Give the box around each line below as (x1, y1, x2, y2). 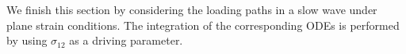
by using (6, 32, 48, 49)
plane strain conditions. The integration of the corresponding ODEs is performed (6, 16, 400, 33)
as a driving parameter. (69, 32, 183, 49)
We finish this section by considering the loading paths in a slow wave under (6, 2, 377, 17)
